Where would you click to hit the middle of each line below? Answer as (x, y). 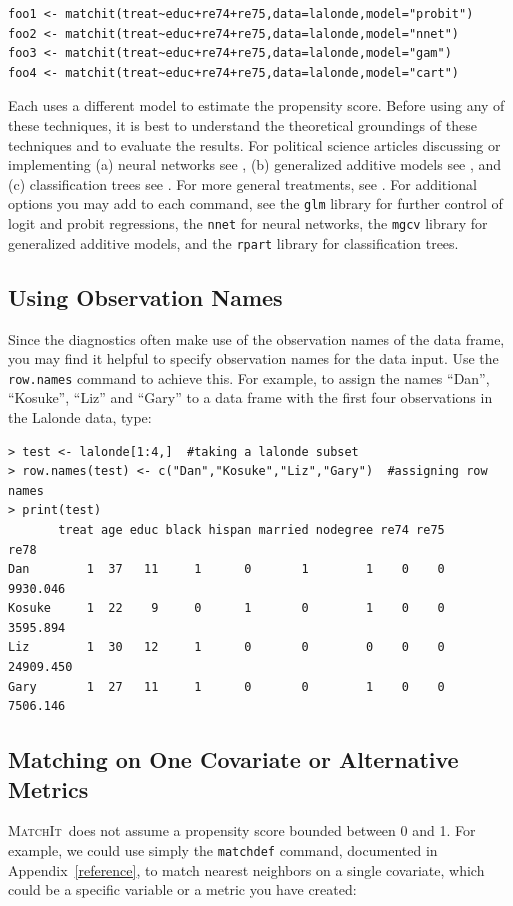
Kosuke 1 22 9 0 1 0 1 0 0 (226, 608)
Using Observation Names (145, 296)
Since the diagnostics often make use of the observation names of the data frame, (256, 338)
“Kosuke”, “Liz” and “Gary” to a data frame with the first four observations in (250, 397)
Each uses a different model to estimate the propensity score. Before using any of (256, 105)
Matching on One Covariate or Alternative (233, 759)
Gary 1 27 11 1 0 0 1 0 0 (226, 686)
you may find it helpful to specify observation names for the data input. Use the (253, 358)
